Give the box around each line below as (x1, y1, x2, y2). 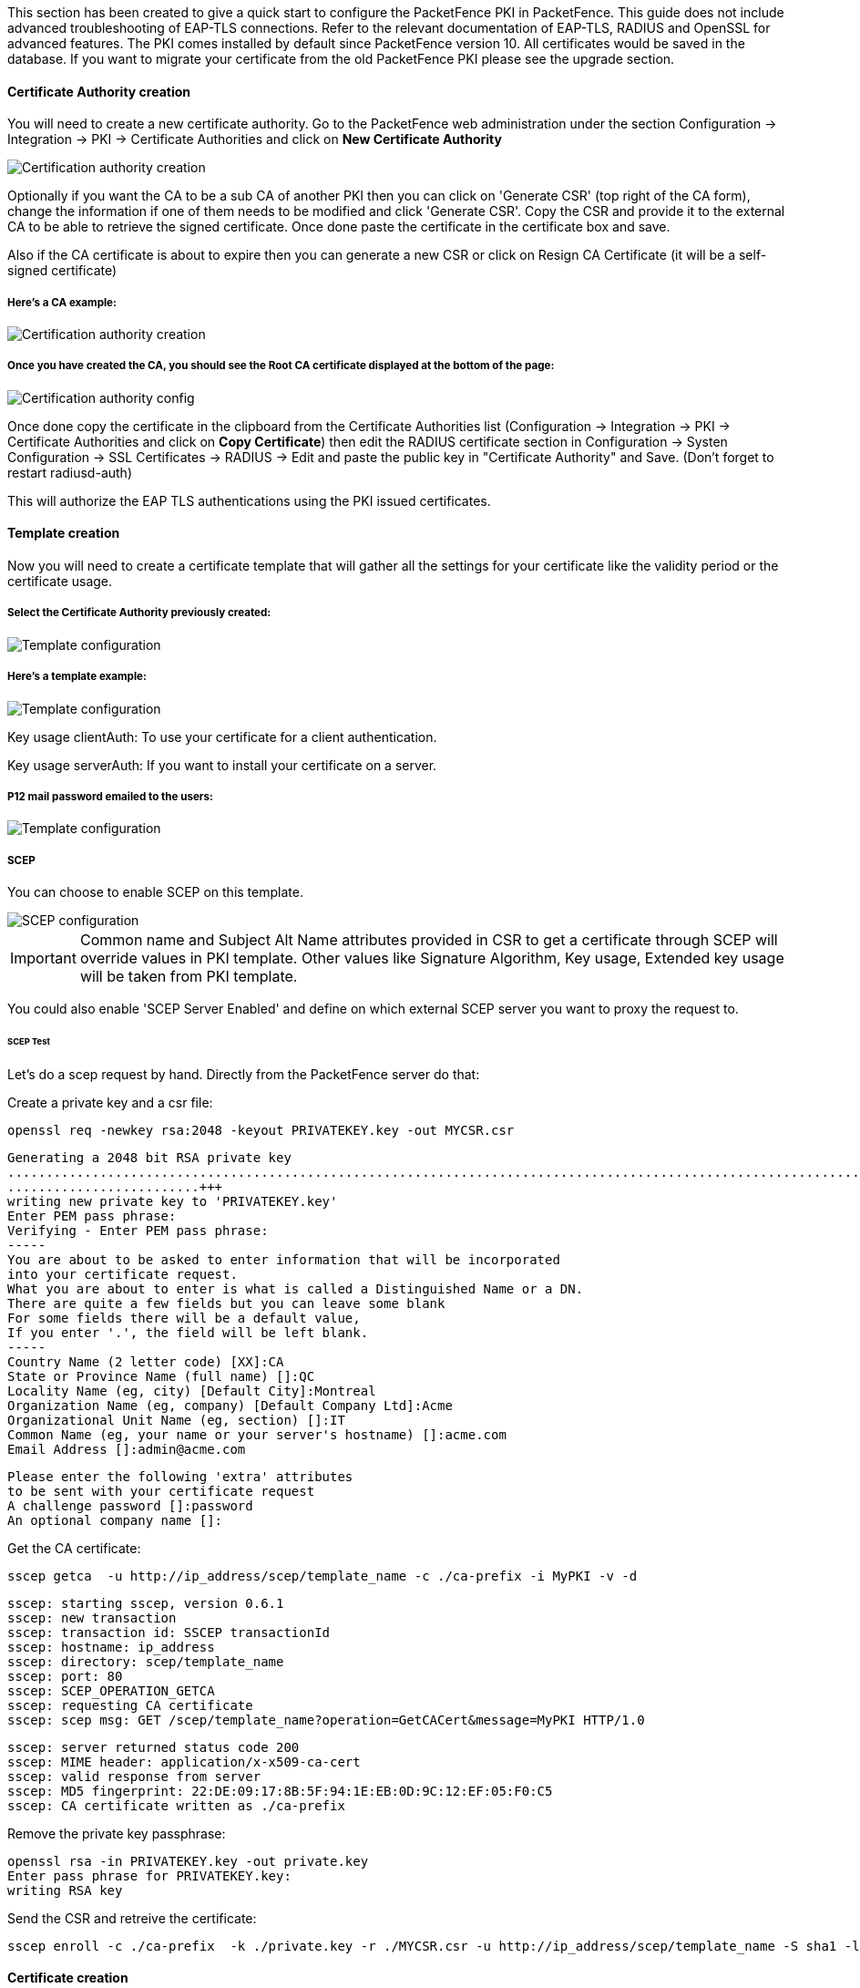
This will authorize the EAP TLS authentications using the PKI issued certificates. (7, 492, 491, 509)
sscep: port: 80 (7, 1668, 123, 1684)
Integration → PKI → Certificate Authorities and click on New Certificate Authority (7, 131, 502, 148)
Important (10, 949, 77, 968)
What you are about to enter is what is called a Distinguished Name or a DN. (7, 1281, 584, 1296)
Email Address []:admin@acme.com (7, 1441, 246, 1457)
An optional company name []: (7, 1512, 223, 1528)
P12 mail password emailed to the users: (7, 789, 213, 803)
